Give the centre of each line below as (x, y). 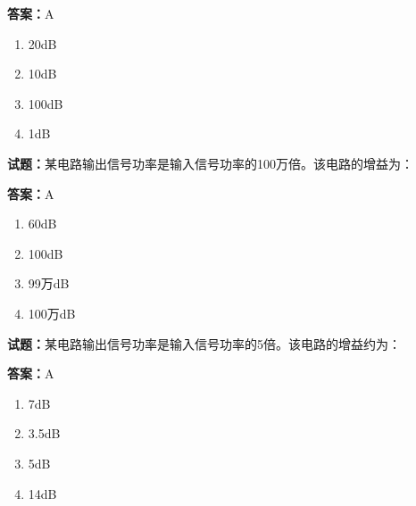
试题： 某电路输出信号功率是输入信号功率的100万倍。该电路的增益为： (210, 163)
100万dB (52, 313)
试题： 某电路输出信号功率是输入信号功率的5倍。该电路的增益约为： (204, 343)
